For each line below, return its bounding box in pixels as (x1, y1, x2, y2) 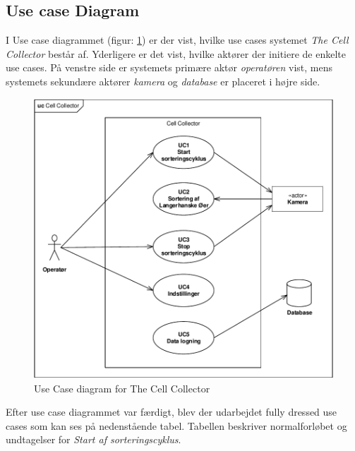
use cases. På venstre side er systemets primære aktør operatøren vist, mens (6, 60, 332, 75)
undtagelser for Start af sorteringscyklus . (6, 432, 181, 447)
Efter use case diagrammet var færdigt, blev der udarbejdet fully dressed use (6, 404, 337, 419)
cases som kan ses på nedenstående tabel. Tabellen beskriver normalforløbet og (6, 418, 347, 433)
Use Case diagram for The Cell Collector (34, 380, 210, 395)
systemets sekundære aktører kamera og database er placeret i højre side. (6, 73, 320, 88)
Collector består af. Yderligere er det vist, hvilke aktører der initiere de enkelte (6, 46, 346, 61)
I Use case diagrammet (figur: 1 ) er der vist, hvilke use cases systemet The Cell (6, 32, 349, 47)
